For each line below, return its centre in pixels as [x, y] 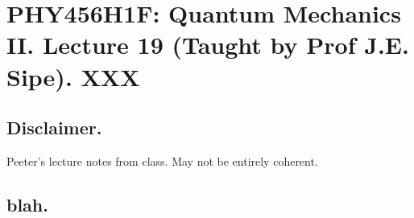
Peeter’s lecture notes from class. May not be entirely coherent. [162, 160]
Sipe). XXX [73, 76]
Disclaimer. [54, 128]
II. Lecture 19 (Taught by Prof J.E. [208, 45]
